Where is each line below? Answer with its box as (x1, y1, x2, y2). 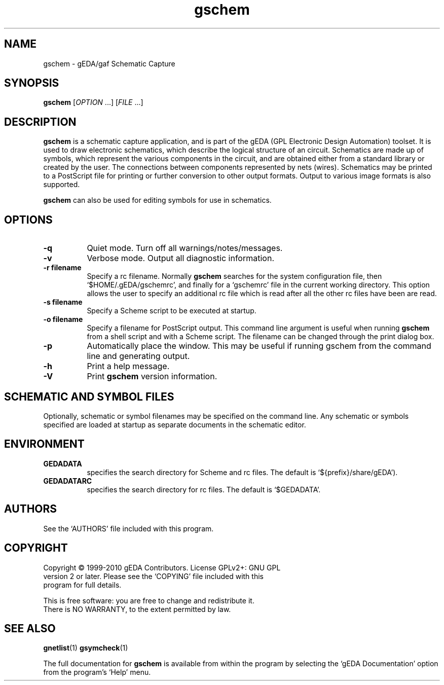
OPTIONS (4, 213, 53, 226)
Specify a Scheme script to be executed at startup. (87, 306, 256, 315)
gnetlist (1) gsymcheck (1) (43, 643, 128, 653)
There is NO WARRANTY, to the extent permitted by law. (43, 604, 231, 614)
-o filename (43, 315, 83, 324)
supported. (43, 180, 80, 189)
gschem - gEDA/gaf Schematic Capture (43, 59, 175, 68)
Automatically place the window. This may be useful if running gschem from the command (87, 341, 431, 351)
